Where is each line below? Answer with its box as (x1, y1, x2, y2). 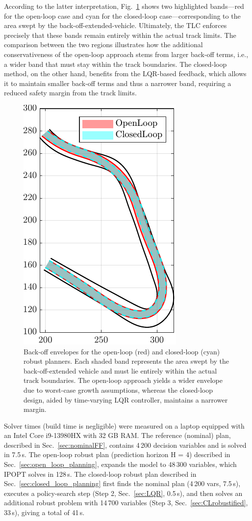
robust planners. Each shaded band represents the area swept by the (24, 356, 229, 366)
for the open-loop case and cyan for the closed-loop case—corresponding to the (4, 10, 241, 21)
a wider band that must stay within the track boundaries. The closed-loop (4, 58, 227, 69)
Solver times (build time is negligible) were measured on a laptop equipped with (4, 420, 245, 431)
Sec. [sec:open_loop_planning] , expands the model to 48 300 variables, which (4, 459, 237, 469)
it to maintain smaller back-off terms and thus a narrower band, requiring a (4, 78, 231, 88)
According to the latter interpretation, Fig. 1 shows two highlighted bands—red (4, 1, 244, 11)
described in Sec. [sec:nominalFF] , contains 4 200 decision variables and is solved (4, 439, 247, 450)
